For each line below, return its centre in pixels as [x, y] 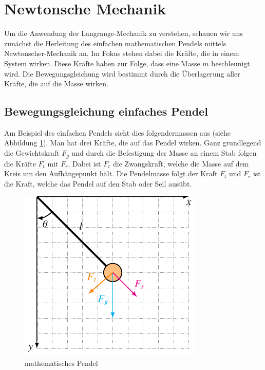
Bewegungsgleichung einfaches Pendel [106, 111]
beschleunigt [231, 63]
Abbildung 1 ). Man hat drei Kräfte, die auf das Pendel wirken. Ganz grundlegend [133, 143]
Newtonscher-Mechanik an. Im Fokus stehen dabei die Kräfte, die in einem [122, 53]
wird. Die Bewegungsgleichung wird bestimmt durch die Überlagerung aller [122, 73]
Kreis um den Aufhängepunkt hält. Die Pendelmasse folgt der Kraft [111, 173]
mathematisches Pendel [61, 363]
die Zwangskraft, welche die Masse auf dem [181, 163]
